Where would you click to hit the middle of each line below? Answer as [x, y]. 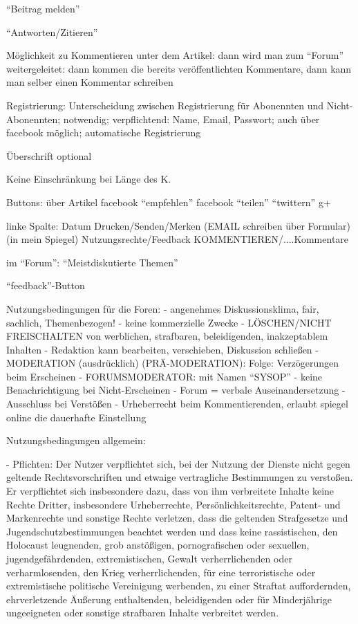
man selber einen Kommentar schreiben [90, 82]
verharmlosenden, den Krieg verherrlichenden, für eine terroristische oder [161, 572]
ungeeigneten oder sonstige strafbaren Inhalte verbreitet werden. [143, 613]
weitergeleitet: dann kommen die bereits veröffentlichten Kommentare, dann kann [179, 68]
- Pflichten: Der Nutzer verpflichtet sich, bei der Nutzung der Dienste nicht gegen [178, 463]
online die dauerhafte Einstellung [76, 417]
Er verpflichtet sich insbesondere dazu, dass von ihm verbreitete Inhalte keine [170, 491]
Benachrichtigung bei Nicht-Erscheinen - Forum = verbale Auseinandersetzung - [176, 390]
